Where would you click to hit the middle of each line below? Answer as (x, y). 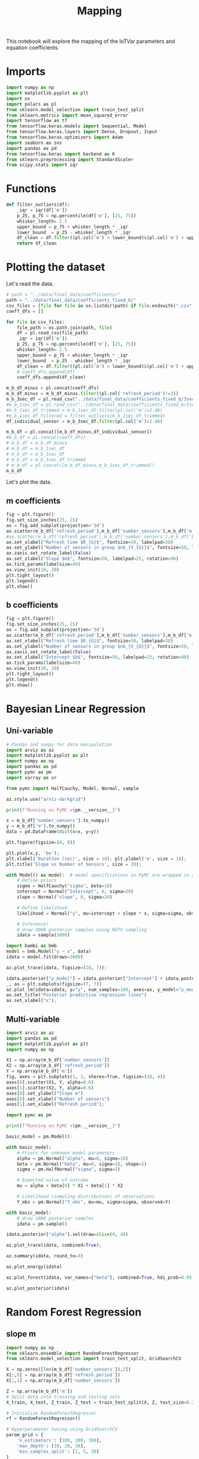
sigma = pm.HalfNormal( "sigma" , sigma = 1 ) (68, 1170)
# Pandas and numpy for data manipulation (59, 744)
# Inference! (33, 924)
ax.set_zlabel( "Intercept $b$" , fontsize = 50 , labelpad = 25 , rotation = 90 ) (98, 658)
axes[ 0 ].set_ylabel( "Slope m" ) (45, 1093)
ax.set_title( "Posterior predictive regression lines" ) (76, 995)
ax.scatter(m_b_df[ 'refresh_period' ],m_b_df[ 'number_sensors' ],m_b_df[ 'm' (100, 531)
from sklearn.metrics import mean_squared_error (67, 115)
